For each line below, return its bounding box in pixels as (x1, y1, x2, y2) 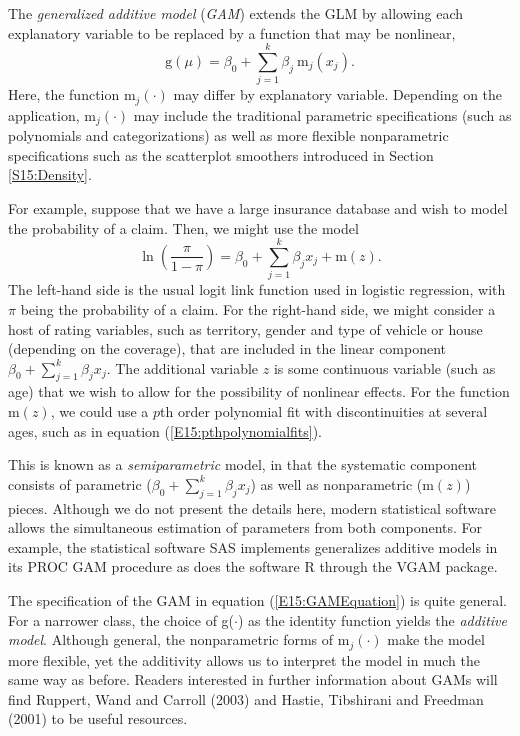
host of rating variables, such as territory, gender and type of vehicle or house (8, 318, 483, 339)
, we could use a (50, 401, 149, 422)
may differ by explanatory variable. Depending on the (173, 84, 503, 105)
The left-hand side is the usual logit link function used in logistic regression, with (8, 279, 506, 300)
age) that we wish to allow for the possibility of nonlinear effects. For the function (8, 381, 510, 402)
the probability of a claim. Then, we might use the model (8, 217, 359, 238)
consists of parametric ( (8, 473, 152, 494)
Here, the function (8, 84, 120, 105)
